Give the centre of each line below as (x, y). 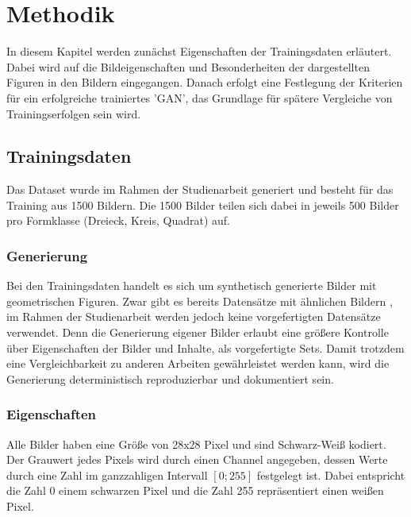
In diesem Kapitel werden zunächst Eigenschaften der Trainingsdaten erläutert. (199, 51)
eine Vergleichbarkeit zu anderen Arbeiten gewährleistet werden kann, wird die (198, 363)
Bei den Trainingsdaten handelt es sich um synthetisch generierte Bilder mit (192, 286)
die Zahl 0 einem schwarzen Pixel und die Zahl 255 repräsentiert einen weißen (195, 490)
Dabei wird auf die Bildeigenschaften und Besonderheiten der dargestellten (188, 66)
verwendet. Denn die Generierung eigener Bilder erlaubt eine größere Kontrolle (198, 332)
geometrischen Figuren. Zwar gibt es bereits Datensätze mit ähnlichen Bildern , (200, 301)
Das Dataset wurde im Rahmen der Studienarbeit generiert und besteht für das (200, 189)
